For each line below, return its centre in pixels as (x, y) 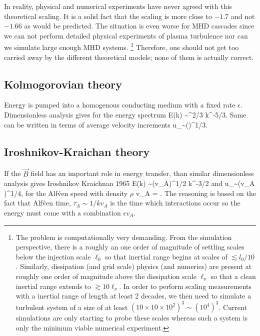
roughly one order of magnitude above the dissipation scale (106, 276)
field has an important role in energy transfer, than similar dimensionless (142, 173)
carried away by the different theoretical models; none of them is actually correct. (129, 57)
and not (243, 16)
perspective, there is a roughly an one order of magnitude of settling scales (130, 247)
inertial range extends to (53, 286)
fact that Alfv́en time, (37, 203)
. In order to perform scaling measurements (185, 286)
